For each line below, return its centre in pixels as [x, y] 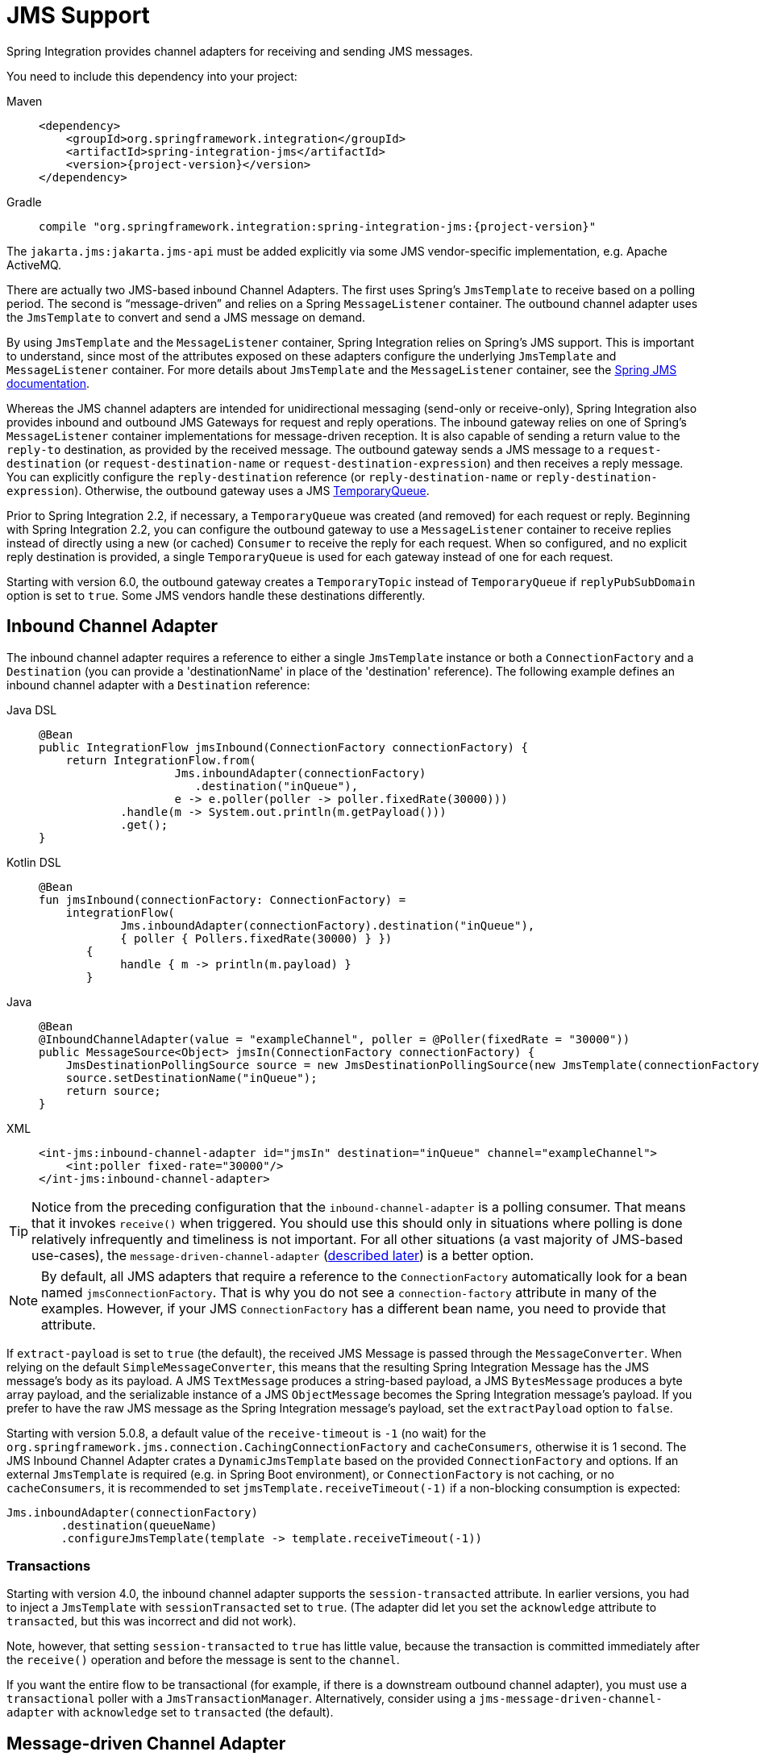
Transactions [49, 1565]
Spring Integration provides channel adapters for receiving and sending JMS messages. [240, 51]
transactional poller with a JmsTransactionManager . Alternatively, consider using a [241, 1699]
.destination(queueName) [139, 1525]
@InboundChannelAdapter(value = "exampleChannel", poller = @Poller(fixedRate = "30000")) [335, 1039]
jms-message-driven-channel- [571, 1699]
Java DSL [32, 709]
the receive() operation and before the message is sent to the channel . [203, 1660]
